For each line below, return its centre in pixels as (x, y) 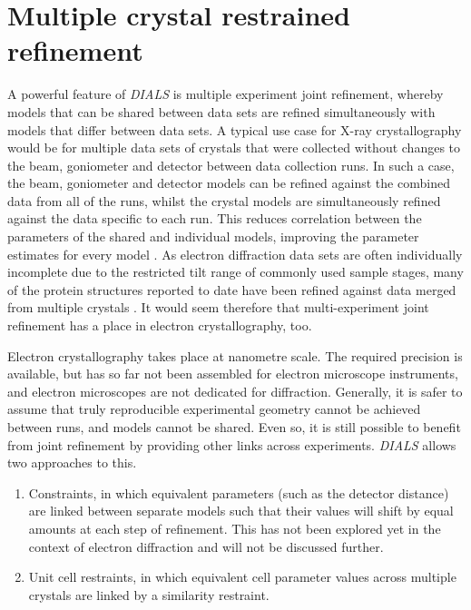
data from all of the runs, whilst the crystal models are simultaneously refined (224, 200)
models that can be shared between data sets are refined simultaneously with (221, 111)
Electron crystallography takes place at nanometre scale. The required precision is (235, 355)
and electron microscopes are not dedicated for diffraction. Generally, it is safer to (235, 391)
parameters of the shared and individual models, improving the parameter (213, 236)
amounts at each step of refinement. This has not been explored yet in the (235, 528)
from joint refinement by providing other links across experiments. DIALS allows (232, 444)
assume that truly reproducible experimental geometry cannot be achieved (214, 409)
